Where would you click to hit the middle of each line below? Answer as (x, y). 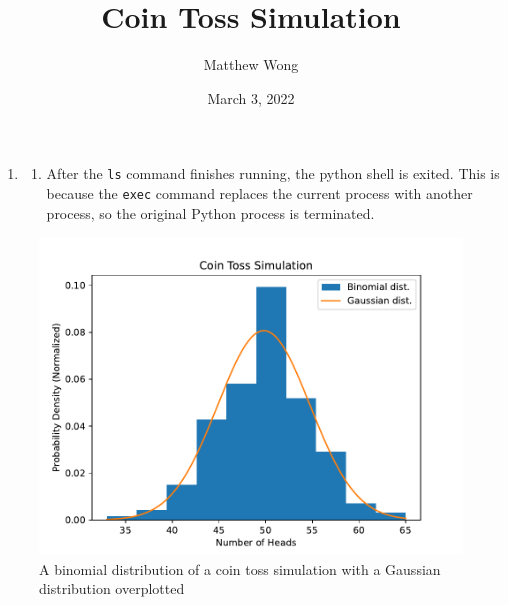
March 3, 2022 (251, 97)
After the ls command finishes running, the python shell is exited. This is (273, 173)
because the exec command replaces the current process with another (259, 192)
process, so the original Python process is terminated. (210, 212)
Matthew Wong (251, 64)
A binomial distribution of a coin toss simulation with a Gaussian (240, 568)
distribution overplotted (112, 588)
